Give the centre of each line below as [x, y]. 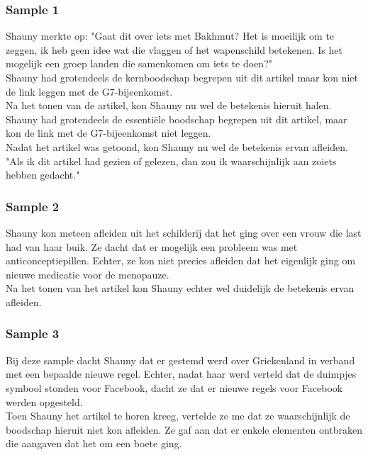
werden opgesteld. [44, 401]
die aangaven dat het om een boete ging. [94, 443]
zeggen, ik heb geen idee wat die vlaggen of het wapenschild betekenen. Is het [174, 49]
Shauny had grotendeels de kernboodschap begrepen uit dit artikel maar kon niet [182, 77]
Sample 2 [33, 206]
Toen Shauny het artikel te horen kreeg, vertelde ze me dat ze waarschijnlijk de [178, 416]
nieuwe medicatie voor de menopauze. [88, 274]
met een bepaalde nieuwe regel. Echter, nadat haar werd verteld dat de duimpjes [181, 374]
